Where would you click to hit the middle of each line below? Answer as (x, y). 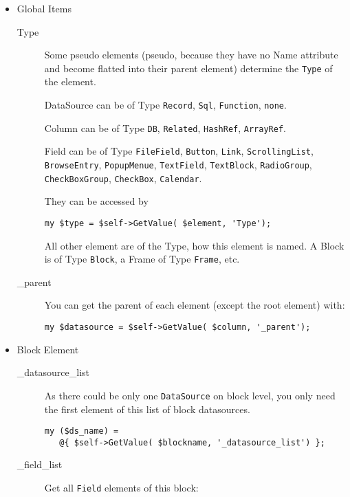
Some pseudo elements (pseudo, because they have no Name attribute (191, 55)
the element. (70, 81)
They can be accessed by (96, 201)
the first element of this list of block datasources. (147, 409)
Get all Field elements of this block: (121, 487)
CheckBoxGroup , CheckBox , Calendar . (123, 178)
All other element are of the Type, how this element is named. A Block (194, 245)
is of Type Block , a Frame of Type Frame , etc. (142, 259)
